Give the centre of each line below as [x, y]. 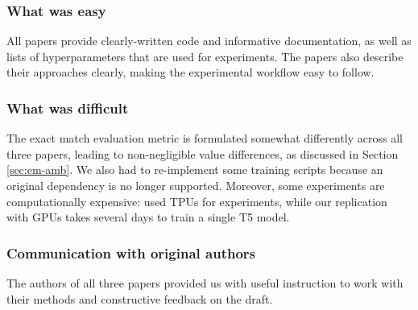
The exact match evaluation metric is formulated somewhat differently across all [205, 138]
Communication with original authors [131, 252]
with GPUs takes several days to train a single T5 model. [148, 217]
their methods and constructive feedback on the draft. [140, 298]
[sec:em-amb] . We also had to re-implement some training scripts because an [195, 169]
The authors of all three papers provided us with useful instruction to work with [205, 283]
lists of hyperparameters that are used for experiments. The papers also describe [205, 56]
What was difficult [68, 107]
